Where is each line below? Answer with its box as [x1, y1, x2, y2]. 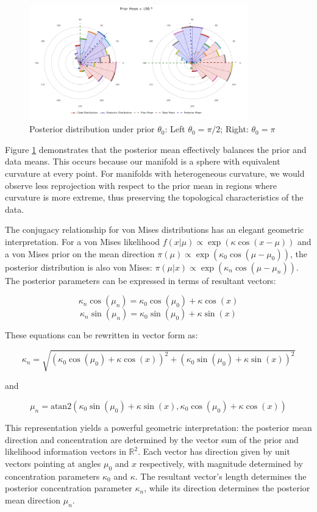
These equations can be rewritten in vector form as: [5, 329, 198, 341]
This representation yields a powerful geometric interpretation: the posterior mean [5, 421, 312, 433]
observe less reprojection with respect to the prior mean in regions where [5, 179, 277, 191]
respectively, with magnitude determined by [139, 457, 303, 469]
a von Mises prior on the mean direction [5, 247, 155, 260]
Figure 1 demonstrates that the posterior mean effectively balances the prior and [5, 143, 307, 155]
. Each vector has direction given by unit [138, 445, 290, 458]
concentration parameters [5, 469, 100, 482]
